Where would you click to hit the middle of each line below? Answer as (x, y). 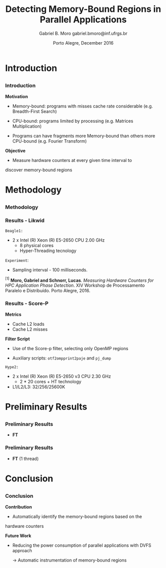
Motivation (17, 96)
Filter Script (18, 339)
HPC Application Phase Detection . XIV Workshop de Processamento (75, 285)
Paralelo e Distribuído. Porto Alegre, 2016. (48, 291)
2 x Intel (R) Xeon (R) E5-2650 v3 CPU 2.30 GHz (62, 376)
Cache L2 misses (30, 329)
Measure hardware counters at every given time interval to (72, 160)
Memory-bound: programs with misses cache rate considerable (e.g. (83, 106)
